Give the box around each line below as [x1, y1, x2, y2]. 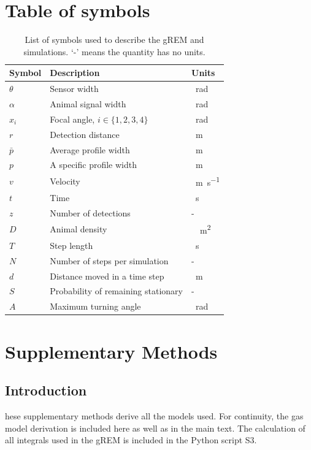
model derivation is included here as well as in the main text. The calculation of [5, 421, 305, 434]
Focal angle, [50, 112, 95, 125]
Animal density [50, 223, 107, 235]
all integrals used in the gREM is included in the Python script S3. [5, 433, 257, 446]
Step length [50, 238, 93, 251]
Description [50, 66, 100, 79]
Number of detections [50, 206, 131, 219]
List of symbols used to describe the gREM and [25, 33, 204, 46]
